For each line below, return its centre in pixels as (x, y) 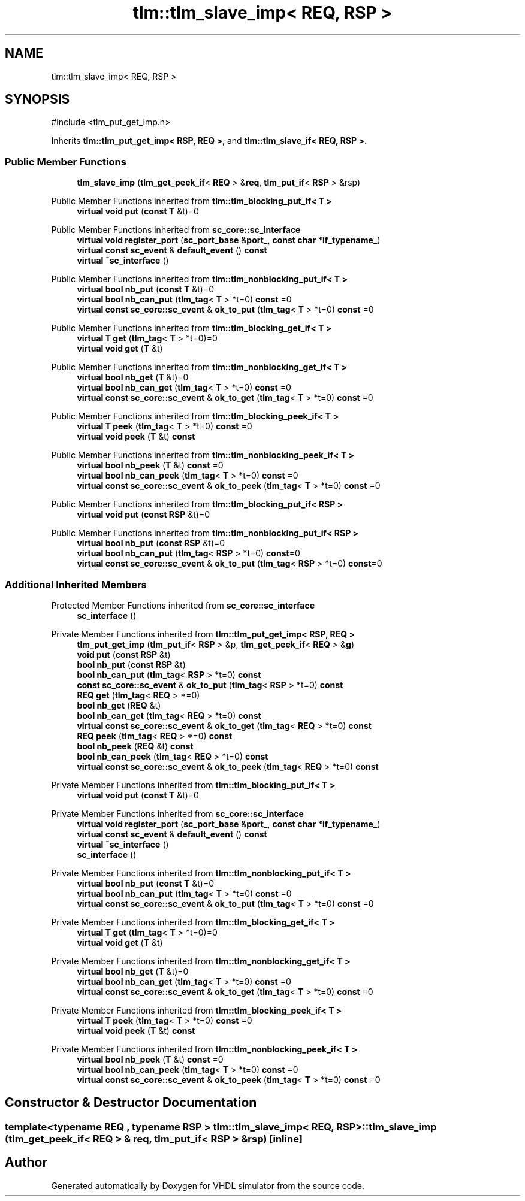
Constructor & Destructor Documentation (131, 1103)
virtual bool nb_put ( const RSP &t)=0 (151, 543)
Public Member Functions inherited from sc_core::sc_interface (176, 230)
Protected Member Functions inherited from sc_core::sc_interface (183, 605)
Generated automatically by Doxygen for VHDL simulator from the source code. (208, 1185)
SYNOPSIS (37, 99)
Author (26, 1163)
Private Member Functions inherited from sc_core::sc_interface (177, 813)
